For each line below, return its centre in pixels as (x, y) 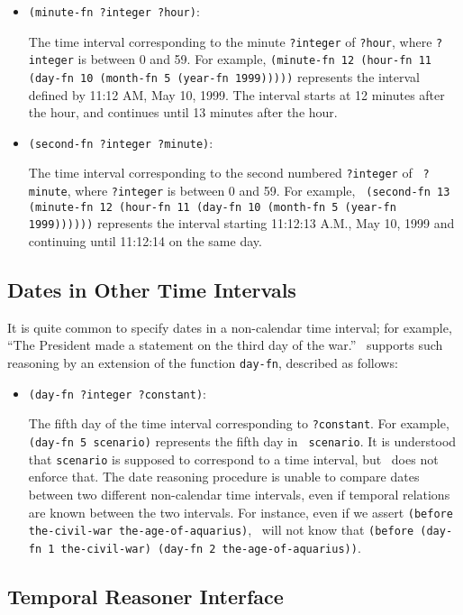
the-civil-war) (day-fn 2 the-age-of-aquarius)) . (211, 547)
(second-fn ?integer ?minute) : (121, 142)
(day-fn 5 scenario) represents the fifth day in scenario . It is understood (242, 441)
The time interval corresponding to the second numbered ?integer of (220, 173)
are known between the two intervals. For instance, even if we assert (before (241, 512)
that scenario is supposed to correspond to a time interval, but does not (233, 459)
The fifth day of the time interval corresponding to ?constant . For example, (239, 423)
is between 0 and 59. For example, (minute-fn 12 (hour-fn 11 (254, 59)
